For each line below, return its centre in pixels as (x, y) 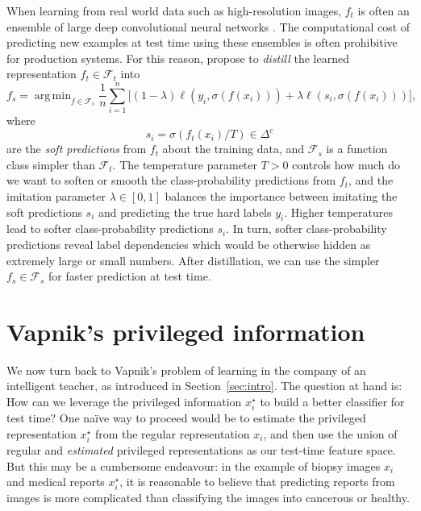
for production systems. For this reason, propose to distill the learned (178, 58)
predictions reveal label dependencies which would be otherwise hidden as (189, 244)
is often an (383, 10)
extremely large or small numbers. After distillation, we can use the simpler (193, 260)
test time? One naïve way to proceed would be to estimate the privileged (186, 418)
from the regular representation (172, 433)
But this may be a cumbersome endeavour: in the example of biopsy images (194, 465)
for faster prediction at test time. (130, 276)
